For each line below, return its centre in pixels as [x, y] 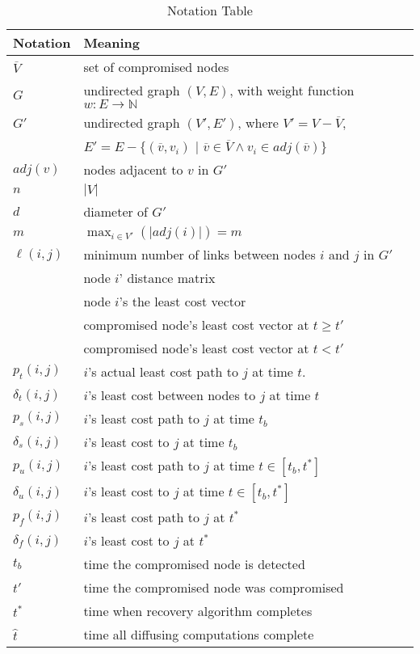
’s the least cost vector [183, 301]
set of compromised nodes [156, 67]
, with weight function [292, 90]
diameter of [115, 211]
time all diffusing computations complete [199, 634]
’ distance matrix [167, 278]
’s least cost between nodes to [172, 395]
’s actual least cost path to [163, 371]
